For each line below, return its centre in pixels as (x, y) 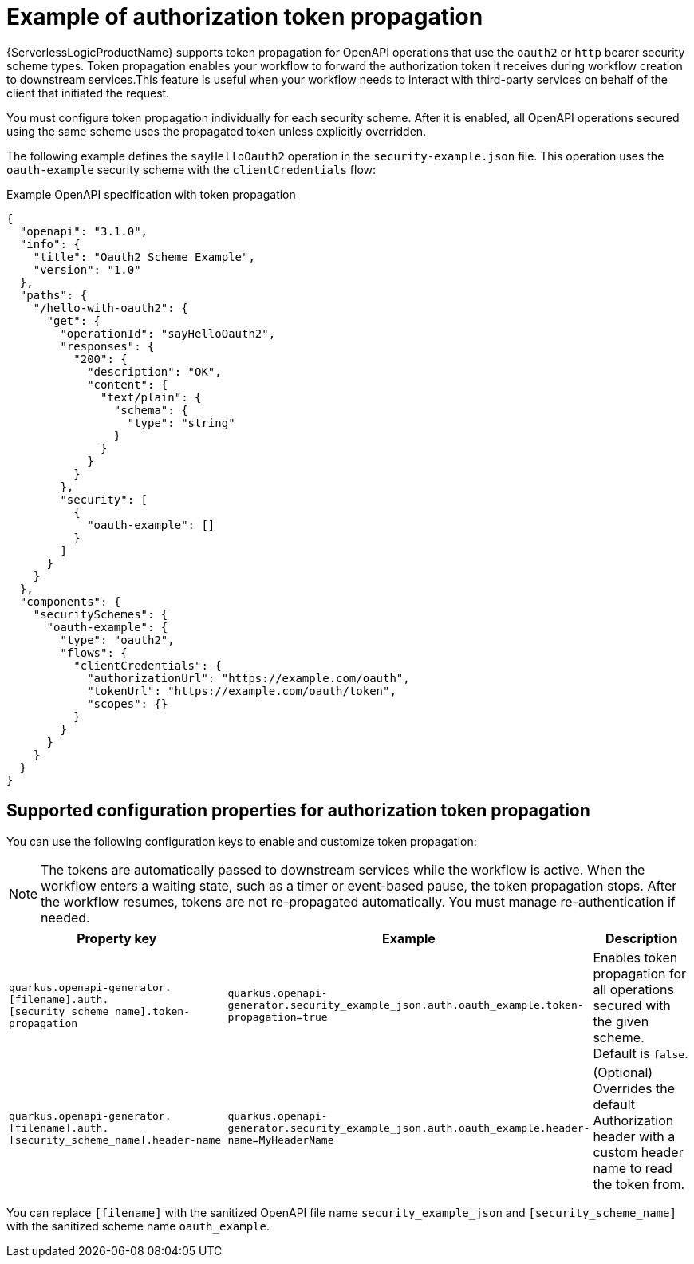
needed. (65, 917)
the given (621, 1021)
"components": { (70, 601)
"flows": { (94, 652)
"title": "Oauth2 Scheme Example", (144, 257)
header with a (634, 1136)
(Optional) (623, 1072)
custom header (638, 1152)
